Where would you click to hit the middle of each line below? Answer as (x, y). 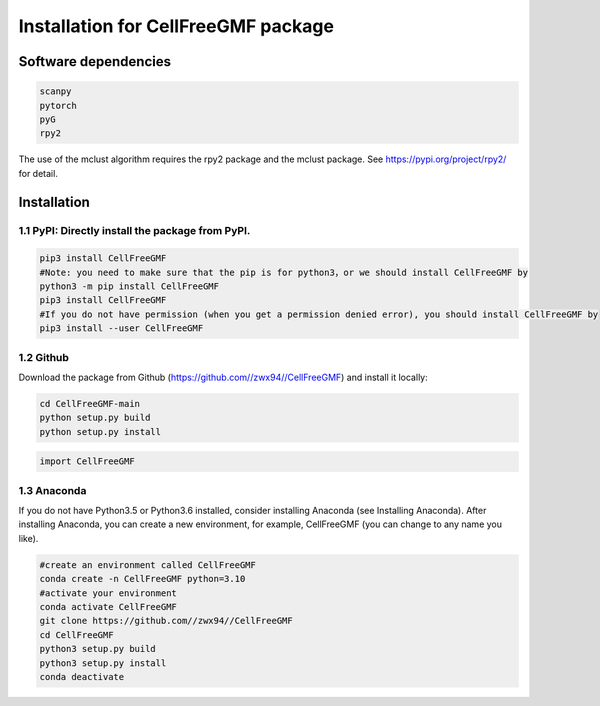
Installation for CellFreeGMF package (176, 26)
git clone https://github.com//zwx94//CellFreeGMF (166, 621)
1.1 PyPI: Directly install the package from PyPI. (134, 231)
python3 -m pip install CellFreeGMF (129, 286)
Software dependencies (95, 61)
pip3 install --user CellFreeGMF (121, 328)
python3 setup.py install (103, 663)
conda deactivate (82, 676)
